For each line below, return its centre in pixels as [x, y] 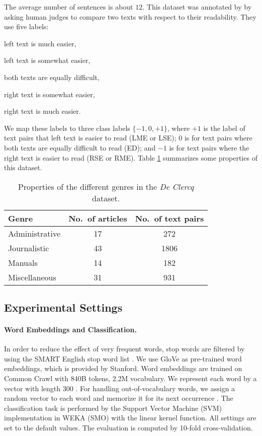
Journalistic [29, 248]
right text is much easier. [42, 111]
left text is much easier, [40, 43]
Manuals [23, 262]
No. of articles [98, 218]
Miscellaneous [32, 277]
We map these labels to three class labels [67, 128]
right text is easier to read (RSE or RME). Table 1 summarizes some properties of [131, 157]
